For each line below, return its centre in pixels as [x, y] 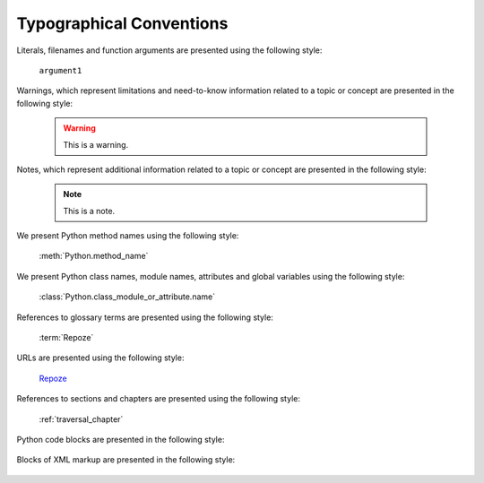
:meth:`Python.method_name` [94, 256]
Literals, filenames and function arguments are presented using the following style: [169, 50]
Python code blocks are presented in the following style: [121, 439]
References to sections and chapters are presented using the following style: [158, 399]
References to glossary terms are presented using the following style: [145, 317]
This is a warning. [96, 144]
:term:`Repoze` [66, 338]
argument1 [60, 70]
